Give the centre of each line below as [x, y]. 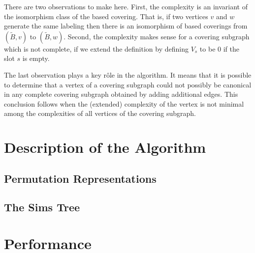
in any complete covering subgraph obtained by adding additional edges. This [121, 94]
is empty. [36, 58]
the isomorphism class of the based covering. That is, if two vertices [106, 16]
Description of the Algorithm [105, 147]
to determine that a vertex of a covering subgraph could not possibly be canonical [128, 84]
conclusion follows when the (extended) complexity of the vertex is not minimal [124, 103]
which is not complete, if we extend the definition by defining [96, 48]
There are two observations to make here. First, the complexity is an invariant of [126, 6]
